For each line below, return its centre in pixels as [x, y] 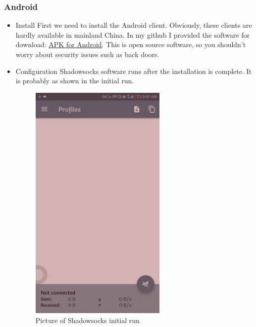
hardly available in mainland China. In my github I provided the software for [133, 34]
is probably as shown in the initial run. [75, 81]
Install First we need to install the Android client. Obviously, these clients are [134, 25]
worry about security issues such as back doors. [87, 54]
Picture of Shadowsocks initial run [87, 320]
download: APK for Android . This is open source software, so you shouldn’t [131, 44]
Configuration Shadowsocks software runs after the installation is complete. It [134, 71]
